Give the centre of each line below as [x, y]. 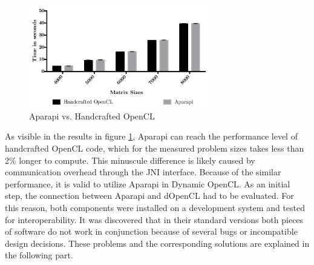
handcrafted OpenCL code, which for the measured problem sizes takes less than [155, 148]
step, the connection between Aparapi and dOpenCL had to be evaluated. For [149, 196]
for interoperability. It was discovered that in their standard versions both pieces [154, 219]
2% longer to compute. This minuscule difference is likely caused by [130, 160]
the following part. [39, 255]
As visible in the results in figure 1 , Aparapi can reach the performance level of [151, 136]
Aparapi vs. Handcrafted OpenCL [92, 116]
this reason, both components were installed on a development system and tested [155, 207]
